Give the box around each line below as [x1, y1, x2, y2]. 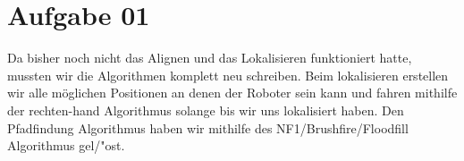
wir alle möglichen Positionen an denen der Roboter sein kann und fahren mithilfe [7, 83, 458, 102]
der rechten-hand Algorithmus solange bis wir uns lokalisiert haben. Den [7, 100, 404, 119]
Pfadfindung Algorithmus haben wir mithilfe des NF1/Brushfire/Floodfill [7, 118, 409, 137]
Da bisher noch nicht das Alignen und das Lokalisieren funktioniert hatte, [7, 48, 412, 67]
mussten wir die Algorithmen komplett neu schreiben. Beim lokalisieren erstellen [7, 65, 449, 84]
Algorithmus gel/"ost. [7, 136, 125, 155]
